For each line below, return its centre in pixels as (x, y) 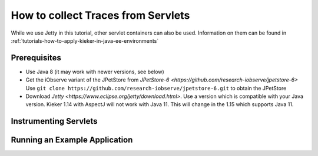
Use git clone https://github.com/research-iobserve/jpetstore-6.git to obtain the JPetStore (156, 88)
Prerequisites (36, 58)
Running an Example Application (72, 140)
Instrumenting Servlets (54, 121)
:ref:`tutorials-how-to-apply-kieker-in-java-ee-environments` (85, 40)
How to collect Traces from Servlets (100, 15)
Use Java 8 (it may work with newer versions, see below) (95, 72)
